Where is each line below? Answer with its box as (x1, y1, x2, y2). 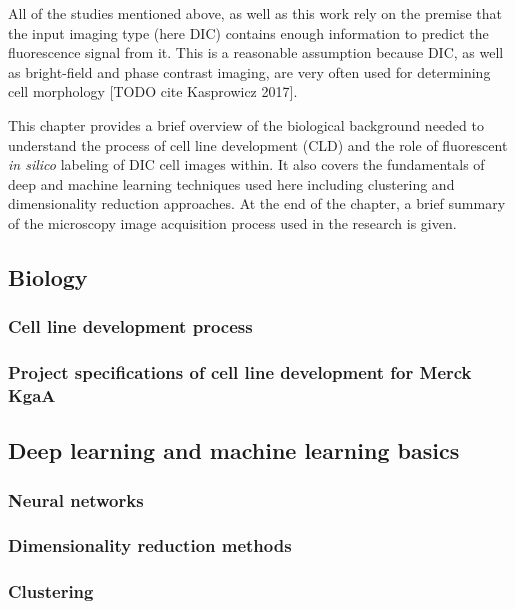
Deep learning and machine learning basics (8, 435, 460, 466)
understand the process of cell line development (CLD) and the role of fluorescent (8, 134, 508, 155)
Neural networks (8, 487, 144, 512)
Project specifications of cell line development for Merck (8, 360, 472, 385)
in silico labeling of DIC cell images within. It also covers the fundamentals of (8, 154, 485, 175)
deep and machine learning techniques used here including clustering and (8, 173, 455, 194)
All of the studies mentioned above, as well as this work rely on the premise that (8, 3, 503, 23)
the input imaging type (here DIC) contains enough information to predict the (8, 22, 489, 43)
